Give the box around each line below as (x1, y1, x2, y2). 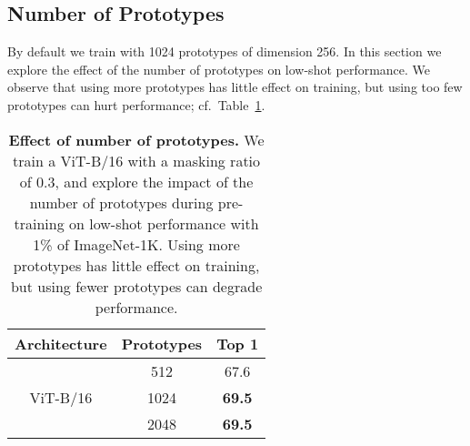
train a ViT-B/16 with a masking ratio (13, 149, 261, 171)
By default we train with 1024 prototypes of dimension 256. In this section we (7, 42, 442, 61)
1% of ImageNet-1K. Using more (33, 233, 240, 255)
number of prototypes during (29, 191, 214, 213)
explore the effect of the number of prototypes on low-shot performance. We (7, 59, 431, 78)
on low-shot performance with (69, 212, 259, 234)
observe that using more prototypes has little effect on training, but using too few (7, 77, 463, 96)
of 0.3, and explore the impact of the (19, 170, 254, 192)
